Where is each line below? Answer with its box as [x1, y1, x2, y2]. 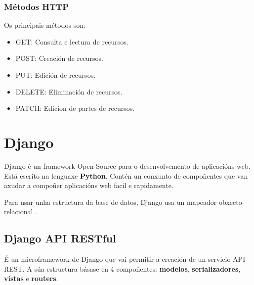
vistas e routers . [4, 273, 58, 284]
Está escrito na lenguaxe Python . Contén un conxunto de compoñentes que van [4, 170, 248, 181]
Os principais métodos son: [4, 20, 85, 30]
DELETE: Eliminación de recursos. [15, 86, 123, 96]
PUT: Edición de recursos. [15, 70, 96, 80]
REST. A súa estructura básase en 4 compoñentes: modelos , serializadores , [4, 263, 241, 274]
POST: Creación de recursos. [15, 53, 103, 63]
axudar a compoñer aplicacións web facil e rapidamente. [4, 180, 173, 190]
